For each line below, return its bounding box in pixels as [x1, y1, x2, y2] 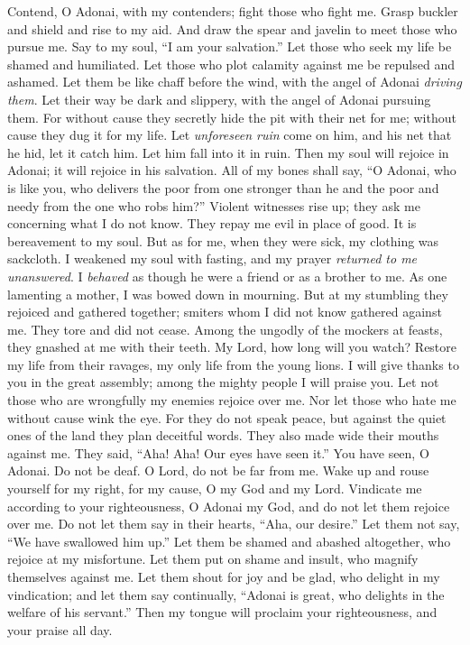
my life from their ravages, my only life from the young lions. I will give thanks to [7, 355, 459, 373]
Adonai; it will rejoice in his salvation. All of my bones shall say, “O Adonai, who [7, 161, 456, 180]
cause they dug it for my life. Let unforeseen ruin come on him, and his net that [7, 125, 452, 144]
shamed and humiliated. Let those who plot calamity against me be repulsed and [7, 54, 455, 73]
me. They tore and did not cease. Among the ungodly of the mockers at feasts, [7, 319, 443, 338]
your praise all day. [7, 620, 113, 639]
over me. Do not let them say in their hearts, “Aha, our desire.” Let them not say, [7, 514, 460, 533]
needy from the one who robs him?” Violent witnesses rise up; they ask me [7, 196, 420, 215]
